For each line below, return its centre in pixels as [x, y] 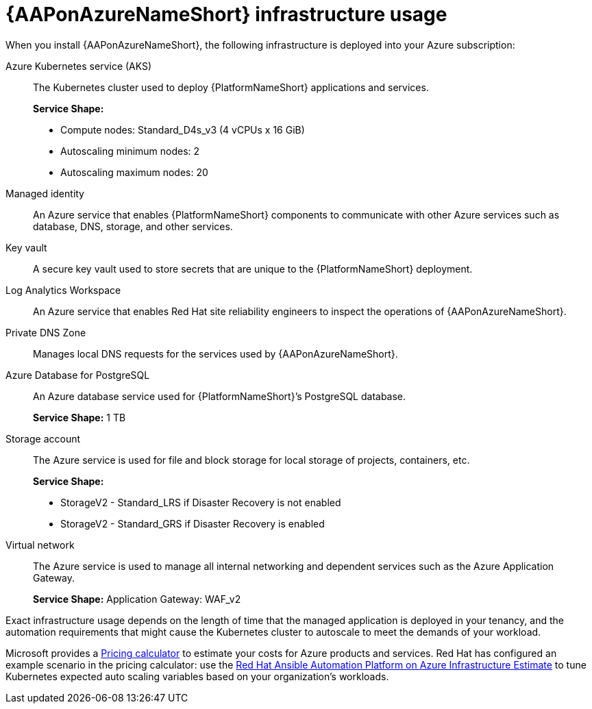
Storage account [43, 438]
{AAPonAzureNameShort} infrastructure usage [226, 14]
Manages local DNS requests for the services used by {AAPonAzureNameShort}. [215, 353]
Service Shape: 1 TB [79, 417]
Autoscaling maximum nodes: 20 [134, 172]
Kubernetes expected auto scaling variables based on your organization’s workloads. [197, 676]
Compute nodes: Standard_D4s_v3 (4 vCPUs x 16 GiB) [183, 129]
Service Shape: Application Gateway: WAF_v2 [137, 599]
